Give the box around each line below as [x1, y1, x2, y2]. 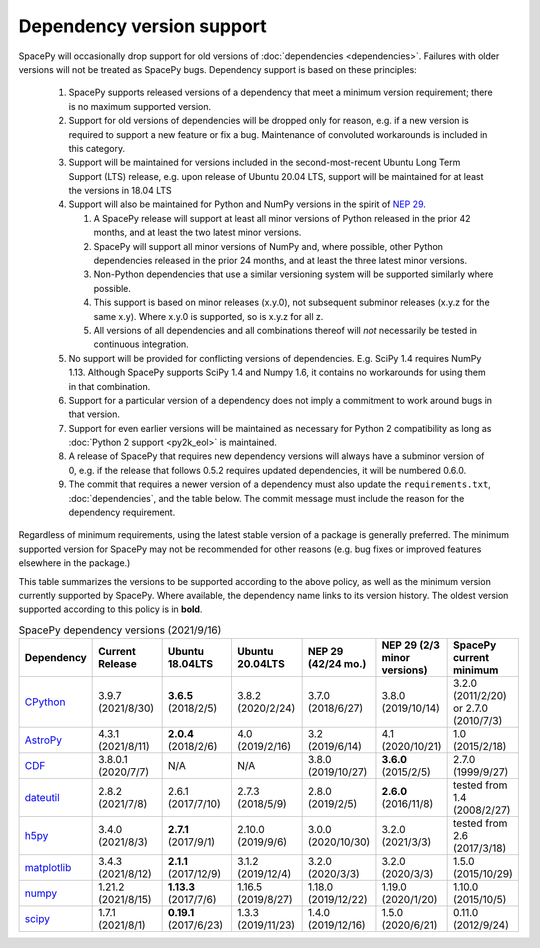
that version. [68, 408, 120, 420]
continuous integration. [93, 338, 189, 350]
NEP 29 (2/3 [381, 638, 440, 652]
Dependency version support [18, 15, 267, 37]
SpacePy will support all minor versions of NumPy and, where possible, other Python [93, 240, 444, 252]
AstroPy [24, 733, 63, 747]
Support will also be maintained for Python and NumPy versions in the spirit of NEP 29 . [68, 198, 427, 210]
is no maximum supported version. [68, 100, 212, 112]
